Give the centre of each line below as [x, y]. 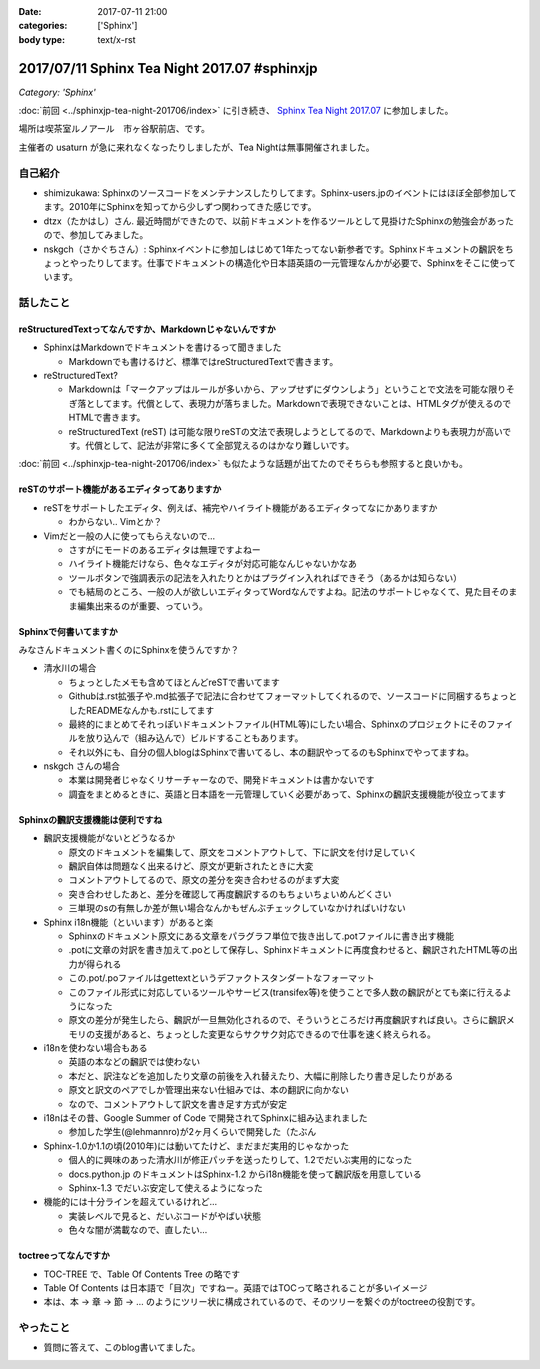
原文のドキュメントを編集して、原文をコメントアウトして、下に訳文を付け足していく [243, 852]
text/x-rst [116, 39]
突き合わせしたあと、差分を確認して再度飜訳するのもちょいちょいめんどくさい [230, 894]
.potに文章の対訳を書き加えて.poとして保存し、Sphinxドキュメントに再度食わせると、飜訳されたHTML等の [289, 950]
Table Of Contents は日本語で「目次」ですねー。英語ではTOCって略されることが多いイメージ [235, 1287]
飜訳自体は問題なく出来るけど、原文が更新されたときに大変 [191, 866]
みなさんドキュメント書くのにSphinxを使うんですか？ [129, 649]
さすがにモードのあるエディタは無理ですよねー [165, 549]
